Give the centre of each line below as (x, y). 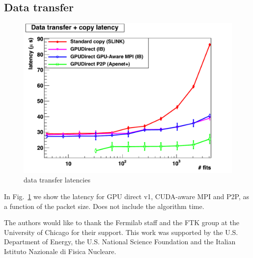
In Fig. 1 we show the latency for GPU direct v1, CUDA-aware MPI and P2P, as (126, 196)
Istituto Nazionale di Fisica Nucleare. (60, 251)
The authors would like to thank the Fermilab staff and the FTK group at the (122, 222)
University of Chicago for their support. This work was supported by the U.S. (121, 232)
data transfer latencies (57, 180)
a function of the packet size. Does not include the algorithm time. (104, 206)
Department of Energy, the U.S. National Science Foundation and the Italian (120, 242)
